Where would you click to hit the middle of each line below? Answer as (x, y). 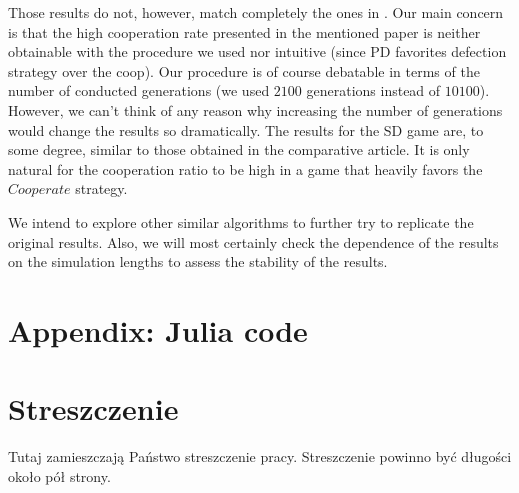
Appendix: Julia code (158, 329)
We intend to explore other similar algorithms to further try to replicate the (241, 221)
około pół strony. (59, 475)
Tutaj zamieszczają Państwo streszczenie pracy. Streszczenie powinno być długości (260, 456)
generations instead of (373, 90)
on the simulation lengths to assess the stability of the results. (198, 261)
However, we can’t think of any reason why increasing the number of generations (255, 109)
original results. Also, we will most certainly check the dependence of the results (253, 241)
